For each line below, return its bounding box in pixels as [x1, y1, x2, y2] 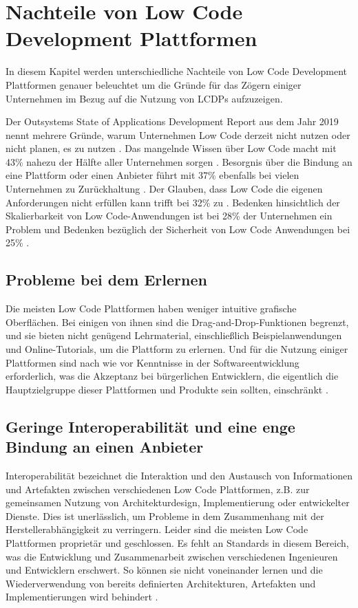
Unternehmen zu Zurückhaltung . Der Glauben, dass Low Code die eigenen [6, 182, 323, 196]
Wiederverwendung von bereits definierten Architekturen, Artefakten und [6, 576, 316, 590]
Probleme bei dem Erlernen [6, 269, 207, 290]
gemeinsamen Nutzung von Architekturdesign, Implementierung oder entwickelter [6, 495, 350, 510]
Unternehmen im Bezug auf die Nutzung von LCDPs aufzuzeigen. [6, 91, 283, 105]
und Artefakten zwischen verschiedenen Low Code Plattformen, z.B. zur [6, 481, 310, 496]
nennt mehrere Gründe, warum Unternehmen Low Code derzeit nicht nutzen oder [6, 127, 350, 142]
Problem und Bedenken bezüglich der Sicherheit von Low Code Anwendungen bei [6, 221, 350, 236]
